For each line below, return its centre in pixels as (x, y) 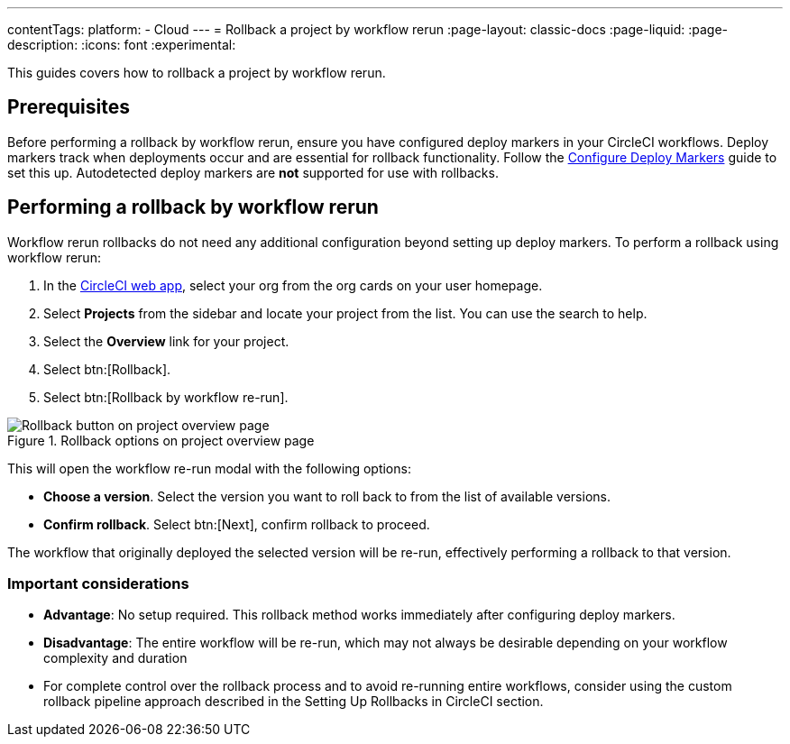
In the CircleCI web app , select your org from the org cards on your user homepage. (293, 285)
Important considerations (98, 584)
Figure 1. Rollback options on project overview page (161, 440)
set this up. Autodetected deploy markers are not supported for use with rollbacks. (253, 172)
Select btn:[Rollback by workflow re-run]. (166, 397)
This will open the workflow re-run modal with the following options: (209, 468)
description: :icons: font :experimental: (122, 45)
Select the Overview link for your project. (166, 341)
